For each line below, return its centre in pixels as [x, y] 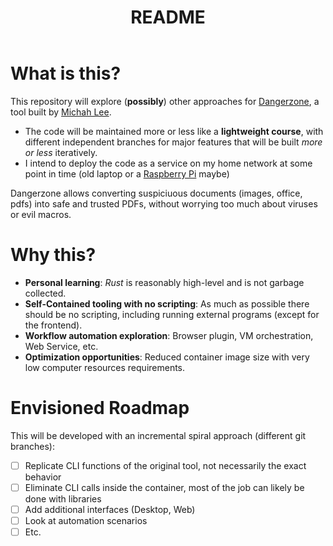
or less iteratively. [61, 152]
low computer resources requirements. [105, 367]
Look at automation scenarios [86, 520]
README [168, 17]
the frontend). [53, 325]
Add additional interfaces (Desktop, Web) [110, 509]
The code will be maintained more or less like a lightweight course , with [174, 131]
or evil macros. [41, 214]
